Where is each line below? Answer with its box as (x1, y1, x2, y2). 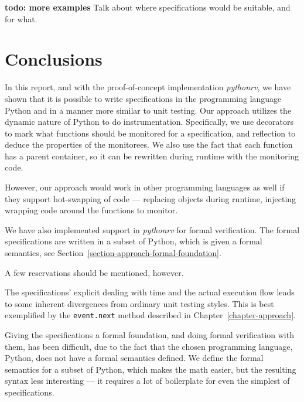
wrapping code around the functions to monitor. (5, 204, 178, 216)
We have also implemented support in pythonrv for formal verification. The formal (5, 223, 300, 236)
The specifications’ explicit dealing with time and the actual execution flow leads (5, 286, 295, 298)
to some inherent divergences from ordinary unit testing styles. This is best (5, 297, 274, 309)
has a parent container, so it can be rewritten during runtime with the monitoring (5, 149, 299, 162)
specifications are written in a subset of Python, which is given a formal (5, 235, 262, 247)
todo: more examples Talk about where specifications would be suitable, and (5, 1, 291, 13)
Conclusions (5, 47, 103, 71)
